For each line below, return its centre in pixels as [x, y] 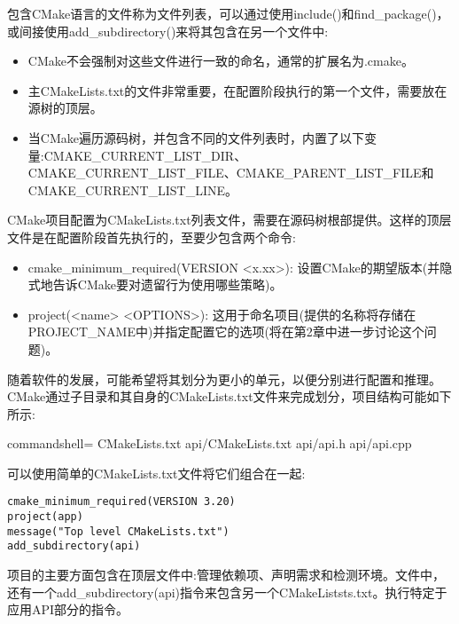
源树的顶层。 [65, 108]
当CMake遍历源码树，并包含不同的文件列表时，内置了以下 [196, 137]
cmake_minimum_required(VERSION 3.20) [121, 502]
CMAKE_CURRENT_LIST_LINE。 [133, 190]
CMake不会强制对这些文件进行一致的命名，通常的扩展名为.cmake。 [221, 61]
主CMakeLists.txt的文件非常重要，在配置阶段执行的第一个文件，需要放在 [237, 90]
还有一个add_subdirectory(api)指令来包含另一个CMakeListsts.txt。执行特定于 [227, 592]
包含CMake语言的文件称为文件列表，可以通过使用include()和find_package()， [228, 13]
